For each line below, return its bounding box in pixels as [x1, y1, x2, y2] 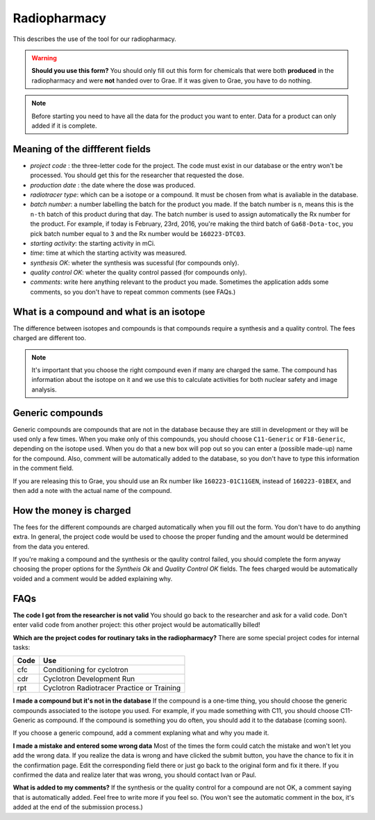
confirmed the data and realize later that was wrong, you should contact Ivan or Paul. [12, 771, 257, 779]
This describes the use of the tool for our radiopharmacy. [12, 35, 176, 43]
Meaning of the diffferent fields [12, 143, 151, 155]
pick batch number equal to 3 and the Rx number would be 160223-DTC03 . [30, 229, 246, 237]
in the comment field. [12, 464, 74, 472]
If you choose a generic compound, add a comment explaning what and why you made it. [12, 729, 269, 737]
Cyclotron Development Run [42, 674, 135, 684]
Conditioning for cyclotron [42, 665, 128, 675]
